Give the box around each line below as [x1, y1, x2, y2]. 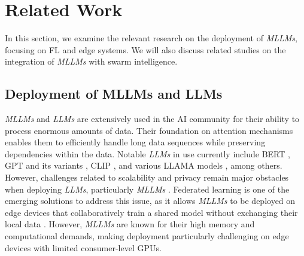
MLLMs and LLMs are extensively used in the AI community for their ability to [5, 112, 300, 125]
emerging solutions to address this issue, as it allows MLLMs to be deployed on [5, 194, 296, 207]
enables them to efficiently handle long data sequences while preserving [5, 136, 266, 148]
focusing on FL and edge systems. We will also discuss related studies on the [5, 43, 286, 56]
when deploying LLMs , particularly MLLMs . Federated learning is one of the [5, 182, 290, 195]
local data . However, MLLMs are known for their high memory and [5, 218, 255, 230]
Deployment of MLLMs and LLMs [5, 84, 223, 103]
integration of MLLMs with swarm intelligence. [5, 55, 178, 68]
